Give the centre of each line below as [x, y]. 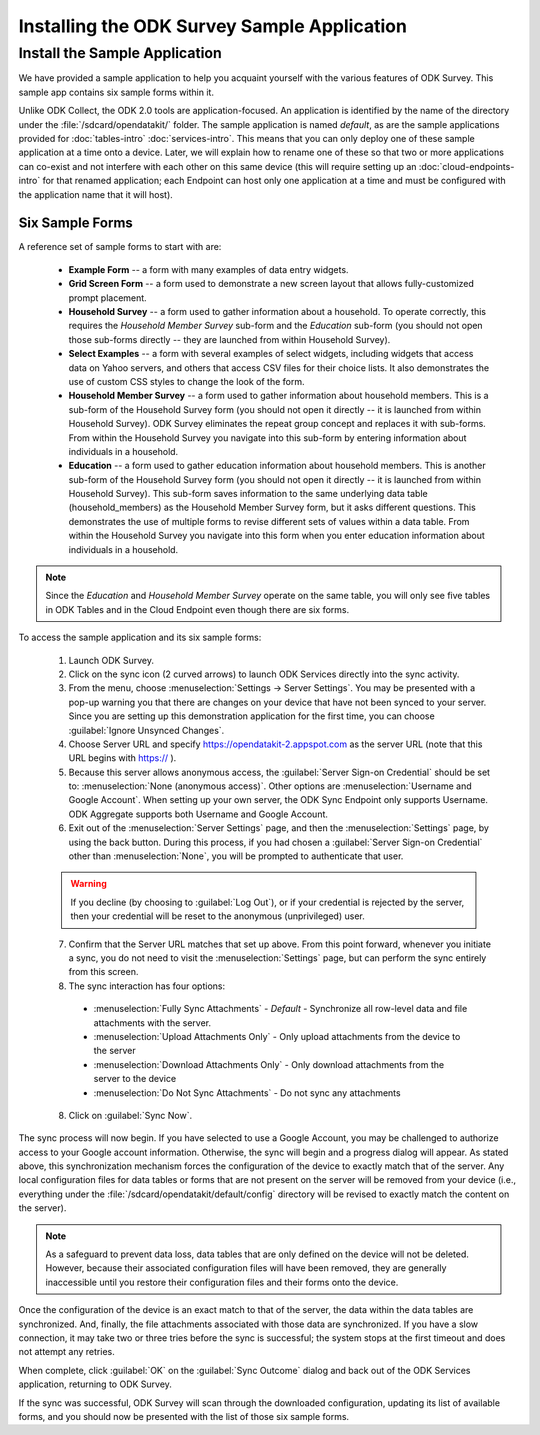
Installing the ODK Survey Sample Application [212, 26]
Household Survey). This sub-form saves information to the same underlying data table [248, 494]
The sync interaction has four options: [146, 986]
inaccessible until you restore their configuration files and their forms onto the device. [222, 1282]
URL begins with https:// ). [122, 758]
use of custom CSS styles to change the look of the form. [186, 381]
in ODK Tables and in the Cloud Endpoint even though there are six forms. [197, 609]
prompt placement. [107, 297]
